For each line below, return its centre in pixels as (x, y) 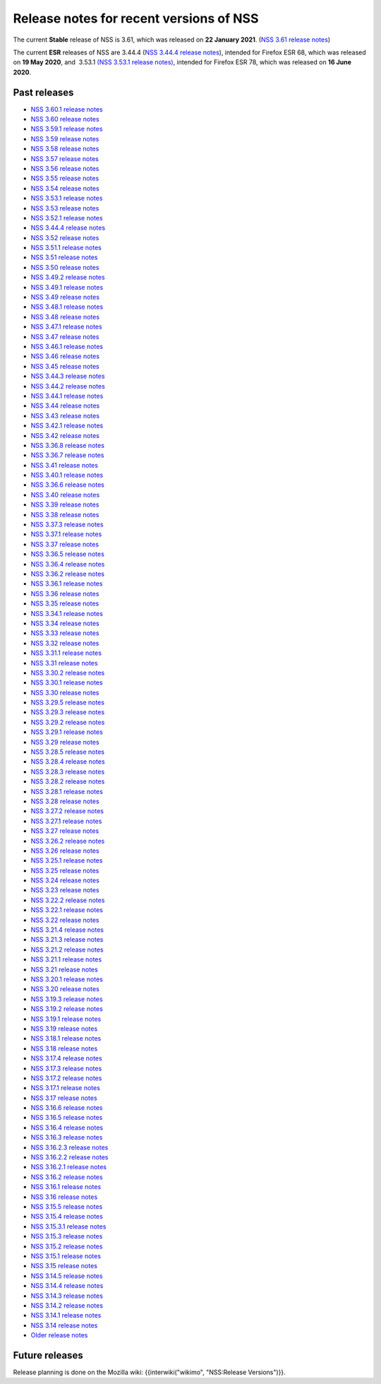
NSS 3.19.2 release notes (67, 1009)
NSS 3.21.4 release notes (67, 930)
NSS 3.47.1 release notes (66, 327)
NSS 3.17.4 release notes (66, 1058)
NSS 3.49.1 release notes (67, 287)
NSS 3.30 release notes (65, 692)
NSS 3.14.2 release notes (67, 1305)
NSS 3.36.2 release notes (68, 574)
